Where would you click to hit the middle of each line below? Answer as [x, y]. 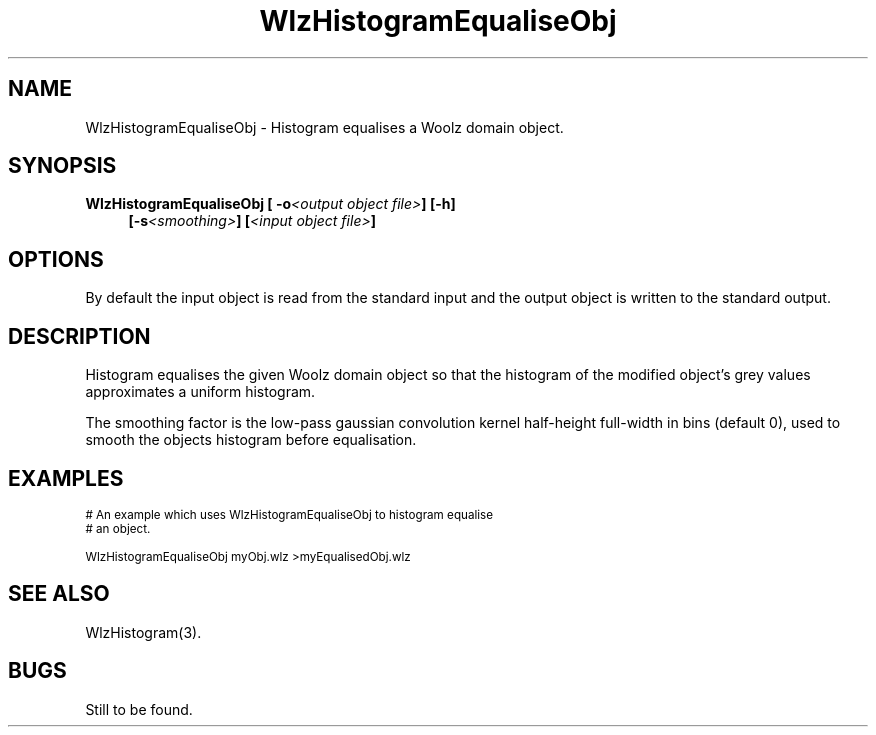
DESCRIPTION [79, 336]
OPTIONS [56, 259]
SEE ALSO [59, 594]
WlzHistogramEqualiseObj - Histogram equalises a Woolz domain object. [324, 127]
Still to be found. [139, 709]
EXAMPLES [66, 478]
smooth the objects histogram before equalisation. [251, 440]
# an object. [118, 528]
